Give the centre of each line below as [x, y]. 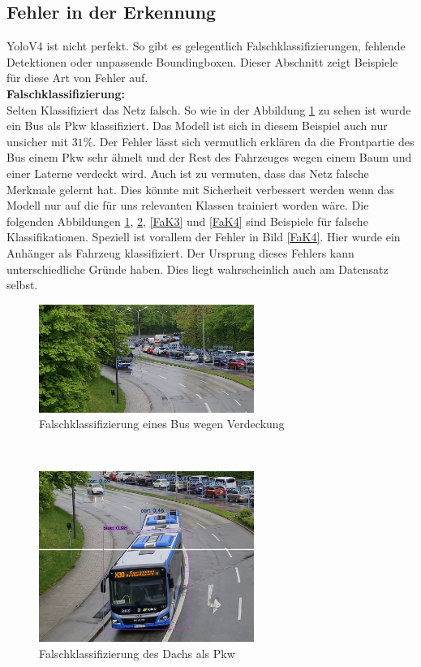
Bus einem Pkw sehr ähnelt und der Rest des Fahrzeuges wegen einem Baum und [209, 157]
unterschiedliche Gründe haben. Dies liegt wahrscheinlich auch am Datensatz [198, 269]
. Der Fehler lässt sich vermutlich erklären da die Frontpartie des [253, 141]
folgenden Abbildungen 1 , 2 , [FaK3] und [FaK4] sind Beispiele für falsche [187, 221]
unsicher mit [37, 141]
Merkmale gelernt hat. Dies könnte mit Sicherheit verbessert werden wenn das [200, 189]
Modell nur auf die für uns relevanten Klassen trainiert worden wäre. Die [188, 205]
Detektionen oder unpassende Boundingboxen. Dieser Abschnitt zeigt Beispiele [202, 61]
